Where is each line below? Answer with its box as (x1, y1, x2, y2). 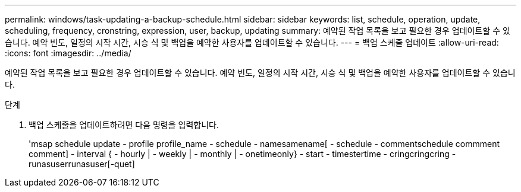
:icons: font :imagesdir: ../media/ (5, 48, 131, 58)
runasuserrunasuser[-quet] (29, 159, 135, 169)
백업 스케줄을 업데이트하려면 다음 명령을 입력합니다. (29, 120, 219, 130)
